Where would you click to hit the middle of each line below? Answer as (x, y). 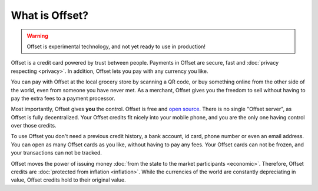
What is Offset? (49, 15)
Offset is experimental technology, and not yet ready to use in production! (116, 46)
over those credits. (34, 126)
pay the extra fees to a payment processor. (63, 98)
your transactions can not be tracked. (57, 153)
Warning (37, 36)
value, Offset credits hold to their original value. (68, 180)
